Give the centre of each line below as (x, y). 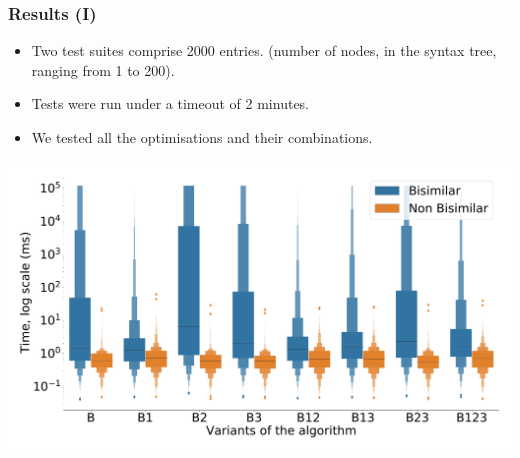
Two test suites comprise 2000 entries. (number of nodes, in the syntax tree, (264, 50)
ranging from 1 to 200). (103, 69)
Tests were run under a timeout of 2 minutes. (170, 103)
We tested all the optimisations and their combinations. (202, 137)
